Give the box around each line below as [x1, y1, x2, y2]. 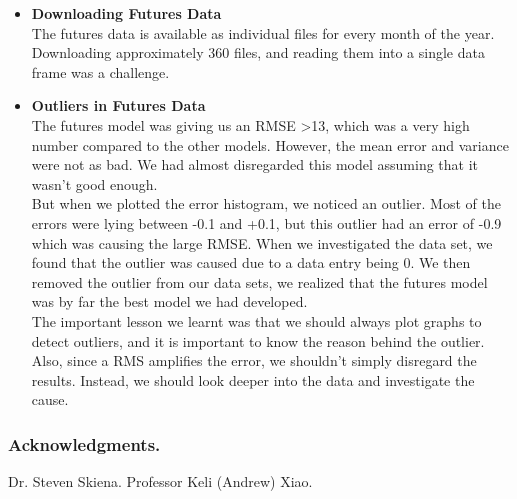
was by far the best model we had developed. [31, 291, 308, 312]
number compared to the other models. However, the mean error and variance [31, 134, 509, 155]
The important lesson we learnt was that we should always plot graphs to [31, 310, 482, 331]
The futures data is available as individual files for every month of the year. [31, 22, 495, 43]
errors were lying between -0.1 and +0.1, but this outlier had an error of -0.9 [31, 212, 502, 233]
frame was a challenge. [31, 61, 170, 82]
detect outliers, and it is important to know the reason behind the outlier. [31, 330, 485, 351]
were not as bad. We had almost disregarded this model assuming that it [31, 154, 479, 175]
